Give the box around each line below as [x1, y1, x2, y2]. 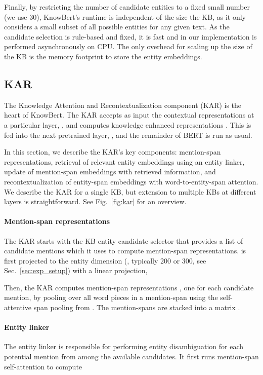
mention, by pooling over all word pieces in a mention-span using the [4, 292, 218, 303]
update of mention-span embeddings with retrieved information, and [4, 166, 216, 177]
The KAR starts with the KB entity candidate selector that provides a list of [4, 235, 243, 246]
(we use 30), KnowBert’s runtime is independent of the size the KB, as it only [4, 11, 246, 22]
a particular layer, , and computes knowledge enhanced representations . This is [4, 119, 251, 130]
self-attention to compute [4, 361, 82, 371]
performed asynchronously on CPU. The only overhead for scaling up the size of [4, 41, 252, 52]
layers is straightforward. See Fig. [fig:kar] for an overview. [4, 196, 187, 207]
